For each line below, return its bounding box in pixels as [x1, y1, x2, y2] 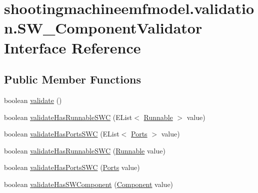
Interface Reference [4, 37, 141, 57]
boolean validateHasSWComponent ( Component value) [4, 178, 173, 189]
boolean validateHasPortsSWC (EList [4, 128, 119, 139]
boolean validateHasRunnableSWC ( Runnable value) [4, 145, 165, 155]
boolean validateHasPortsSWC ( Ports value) [4, 162, 140, 172]
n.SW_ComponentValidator [4, 17, 202, 38]
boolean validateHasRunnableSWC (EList [4, 111, 132, 122]
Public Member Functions [4, 71, 141, 87]
